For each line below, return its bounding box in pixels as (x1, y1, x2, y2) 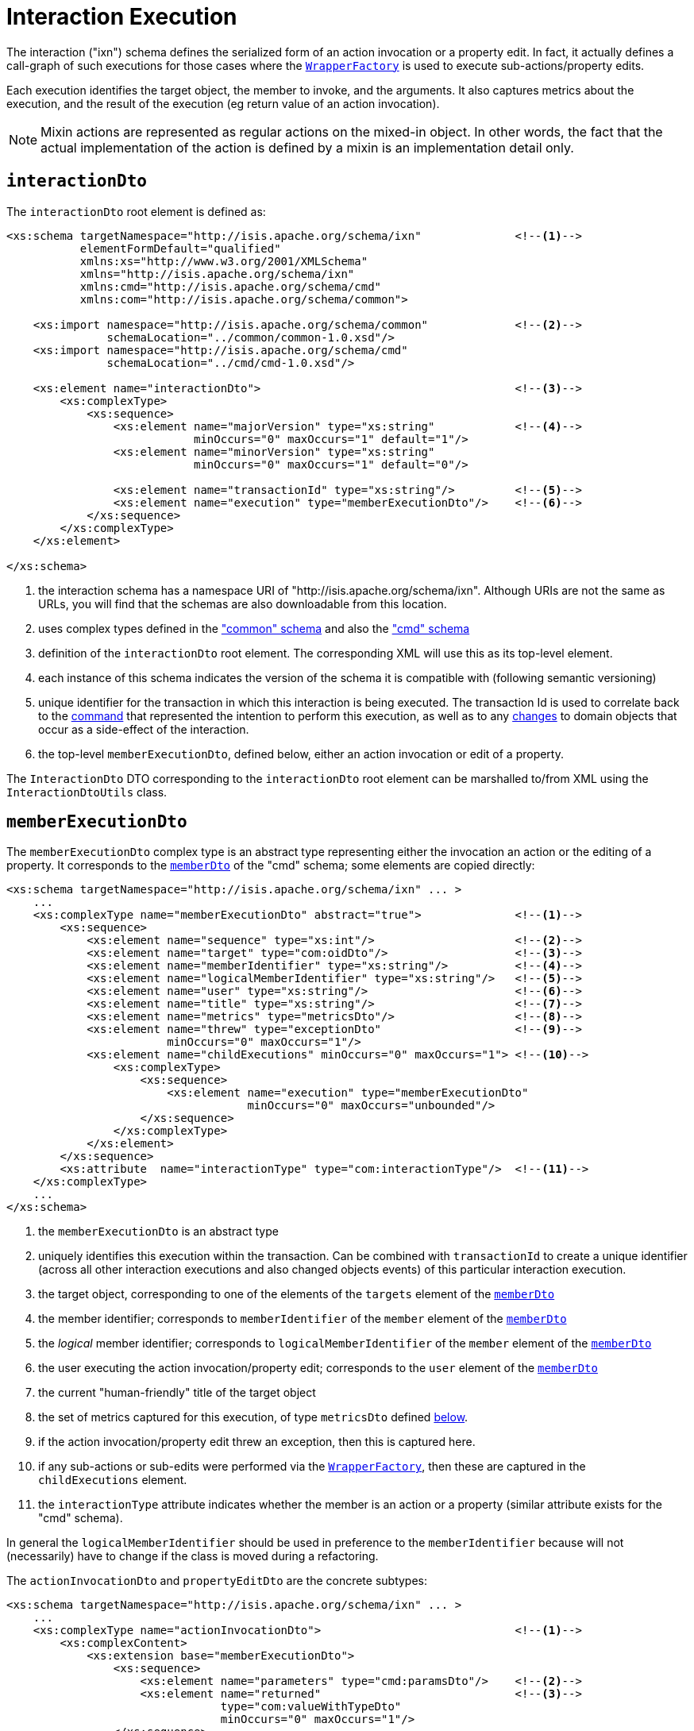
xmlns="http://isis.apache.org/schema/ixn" (79, 267, 355, 280)
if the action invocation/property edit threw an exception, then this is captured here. (38, 1435, 476, 1449)
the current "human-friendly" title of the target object (38, 1386, 316, 1400)
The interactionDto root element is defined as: (6, 204, 266, 218)
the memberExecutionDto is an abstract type (38, 1224, 279, 1239)
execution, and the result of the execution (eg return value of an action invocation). (6, 96, 440, 110)
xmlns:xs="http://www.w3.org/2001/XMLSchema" (79, 254, 368, 268)
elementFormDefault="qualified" (79, 241, 281, 255)
